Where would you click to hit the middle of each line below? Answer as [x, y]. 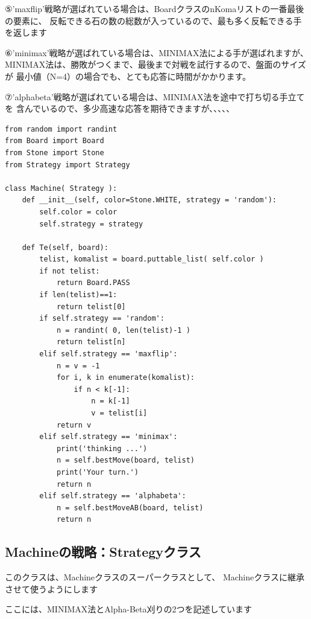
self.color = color [78, 212]
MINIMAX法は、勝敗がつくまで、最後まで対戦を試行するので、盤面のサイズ [155, 64]
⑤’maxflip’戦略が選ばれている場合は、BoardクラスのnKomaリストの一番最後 [155, 8]
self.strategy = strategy [91, 224]
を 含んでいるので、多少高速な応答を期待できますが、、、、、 [120, 108]
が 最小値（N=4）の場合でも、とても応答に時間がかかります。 [128, 76]
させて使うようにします [51, 589]
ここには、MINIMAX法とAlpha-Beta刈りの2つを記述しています [129, 609]
